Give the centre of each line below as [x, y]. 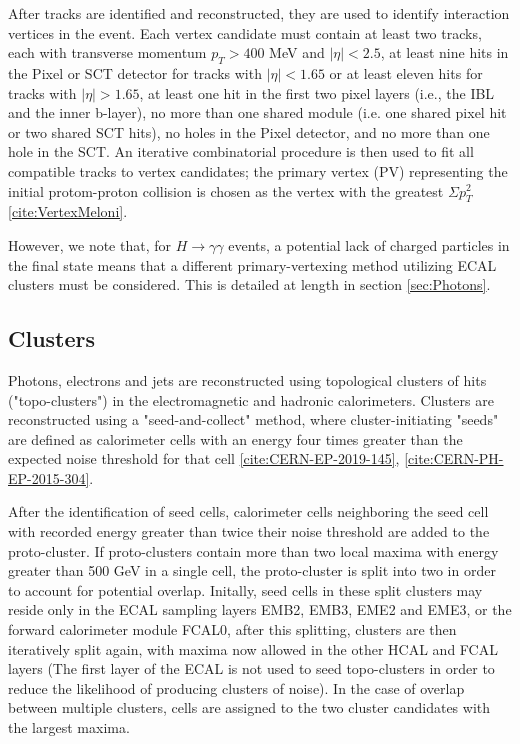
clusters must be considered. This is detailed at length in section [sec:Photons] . [249, 284]
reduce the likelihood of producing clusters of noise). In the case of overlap [236, 687]
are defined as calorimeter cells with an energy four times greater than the [235, 438]
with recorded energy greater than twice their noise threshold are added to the [249, 531]
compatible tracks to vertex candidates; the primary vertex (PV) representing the [258, 170]
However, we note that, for [90, 244]
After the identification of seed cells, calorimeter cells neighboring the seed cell [248, 511]
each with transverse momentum [107, 52]
